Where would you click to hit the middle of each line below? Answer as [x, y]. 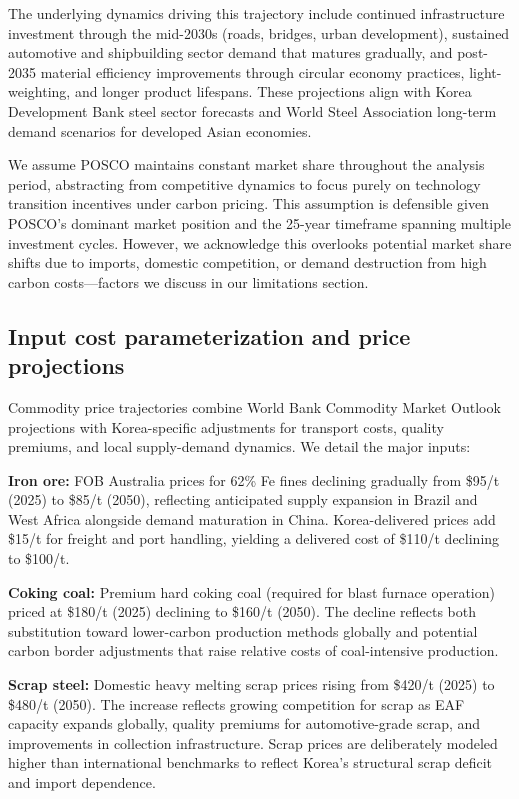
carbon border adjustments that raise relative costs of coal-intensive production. [253, 650]
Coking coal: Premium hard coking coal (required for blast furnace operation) [251, 591]
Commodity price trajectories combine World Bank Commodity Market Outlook [254, 406]
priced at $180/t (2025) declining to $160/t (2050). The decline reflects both [242, 611]
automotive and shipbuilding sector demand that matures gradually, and [230, 52]
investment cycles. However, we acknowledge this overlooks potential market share [260, 242]
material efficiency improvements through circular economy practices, [252, 71]
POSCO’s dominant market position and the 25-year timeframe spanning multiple [260, 222]
